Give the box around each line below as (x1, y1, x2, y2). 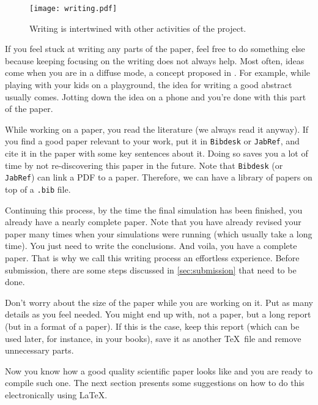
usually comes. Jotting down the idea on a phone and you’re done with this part (5, 90, 306, 103)
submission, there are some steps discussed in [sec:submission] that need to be (5, 263, 297, 276)
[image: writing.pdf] (29, 4, 117, 13)
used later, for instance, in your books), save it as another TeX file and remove (5, 332, 301, 344)
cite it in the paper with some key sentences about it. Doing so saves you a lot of (5, 147, 308, 160)
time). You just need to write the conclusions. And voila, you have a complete (5, 239, 297, 252)
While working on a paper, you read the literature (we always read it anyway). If (5, 122, 309, 135)
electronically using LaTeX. (5, 388, 108, 401)
